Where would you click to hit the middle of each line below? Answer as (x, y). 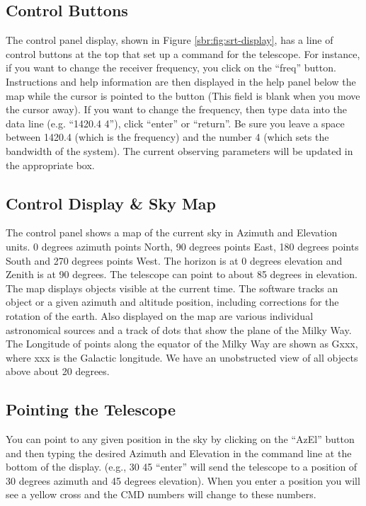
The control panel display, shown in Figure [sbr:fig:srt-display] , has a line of (170, 40)
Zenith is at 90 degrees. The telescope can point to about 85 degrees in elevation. (182, 274)
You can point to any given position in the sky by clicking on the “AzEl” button (180, 439)
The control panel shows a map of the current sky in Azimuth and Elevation (172, 232)
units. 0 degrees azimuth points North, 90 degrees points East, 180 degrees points (182, 246)
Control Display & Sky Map (111, 203)
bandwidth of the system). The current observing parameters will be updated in (179, 150)
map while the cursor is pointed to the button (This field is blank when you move (183, 95)
